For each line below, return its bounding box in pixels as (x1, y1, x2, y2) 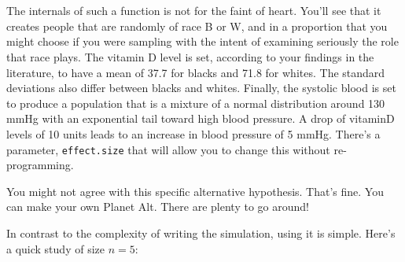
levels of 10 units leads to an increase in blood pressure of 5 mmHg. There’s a (6, 125, 381, 142)
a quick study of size (6, 240, 105, 256)
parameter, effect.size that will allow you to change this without (6, 141, 330, 157)
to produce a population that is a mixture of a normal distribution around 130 (6, 94, 385, 111)
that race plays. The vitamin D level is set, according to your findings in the (6, 48, 374, 65)
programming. (6, 157, 74, 173)
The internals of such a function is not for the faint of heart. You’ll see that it (6, 2, 381, 19)
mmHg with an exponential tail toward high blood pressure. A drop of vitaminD (6, 110, 395, 127)
